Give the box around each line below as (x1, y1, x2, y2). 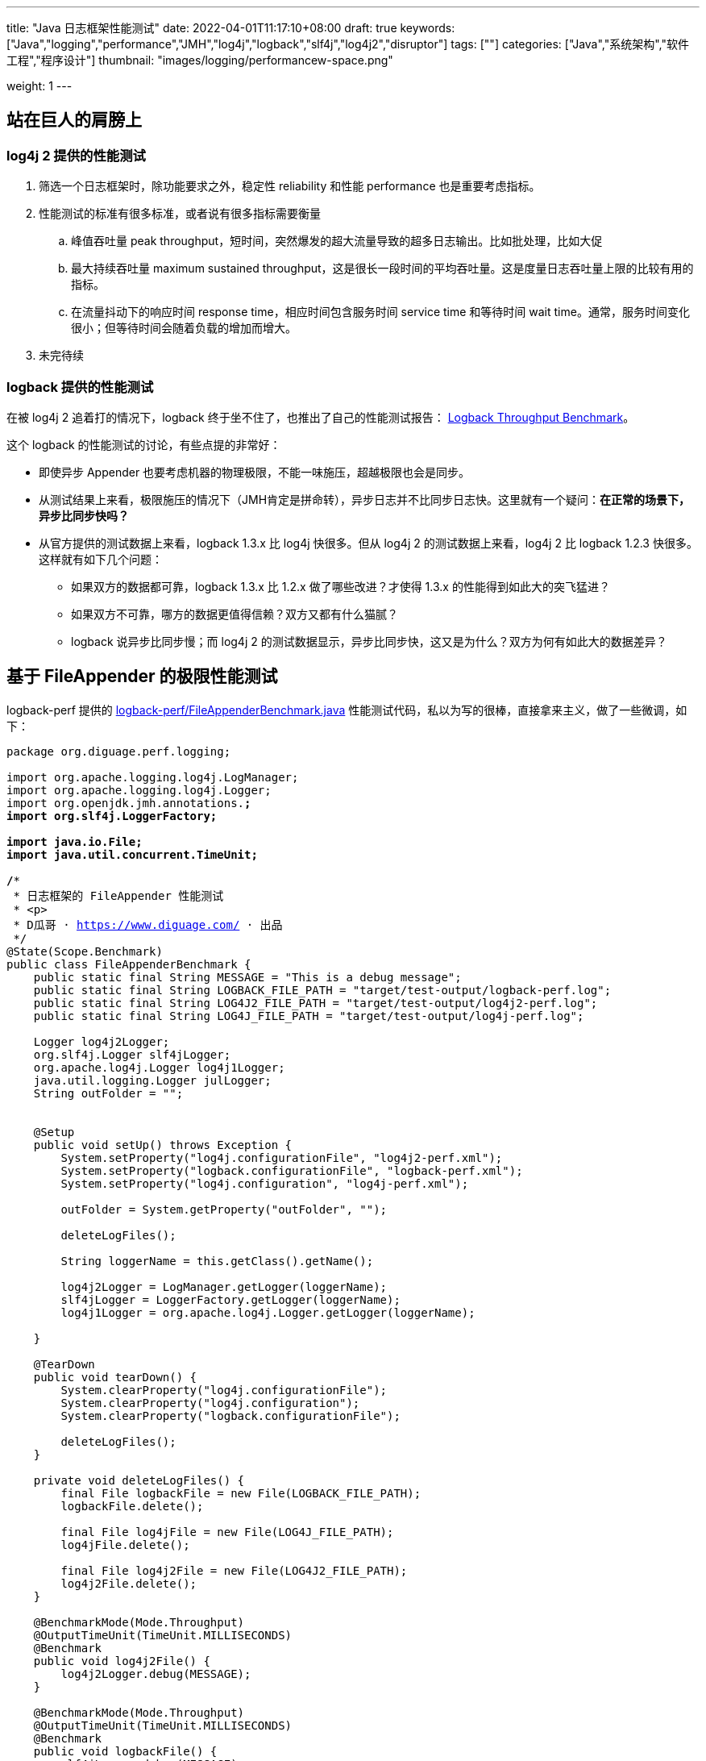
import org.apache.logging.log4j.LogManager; (6, 770, 299, 784)
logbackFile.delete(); (60, 1499, 204, 1513)
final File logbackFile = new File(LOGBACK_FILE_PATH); (60, 1486, 422, 1500)
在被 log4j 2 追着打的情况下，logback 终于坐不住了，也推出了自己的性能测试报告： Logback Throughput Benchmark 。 (6, 410, 635, 424)
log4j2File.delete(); (60, 1576, 197, 1590)
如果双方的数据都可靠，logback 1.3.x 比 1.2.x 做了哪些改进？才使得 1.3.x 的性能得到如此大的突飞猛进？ (71, 579, 610, 593)
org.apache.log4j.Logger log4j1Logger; (33, 1060, 285, 1074)
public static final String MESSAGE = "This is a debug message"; (33, 970, 462, 984)
